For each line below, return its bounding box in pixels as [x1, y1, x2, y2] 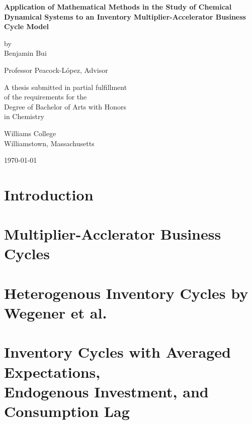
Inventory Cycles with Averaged [4, 342, 231, 362]
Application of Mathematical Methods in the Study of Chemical [4, 2, 232, 12]
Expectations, [4, 361, 101, 382]
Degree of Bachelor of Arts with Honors [4, 101, 126, 112]
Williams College [4, 128, 56, 138]
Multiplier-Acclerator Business [4, 224, 221, 244]
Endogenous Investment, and [4, 381, 209, 401]
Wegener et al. [4, 302, 107, 323]
